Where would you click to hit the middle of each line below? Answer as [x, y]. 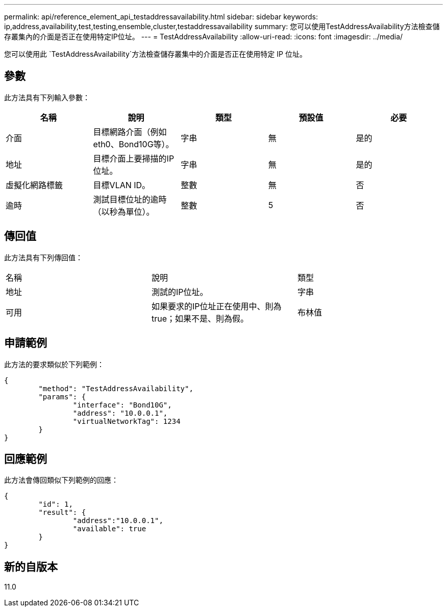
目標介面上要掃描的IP [134, 158]
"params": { [62, 397]
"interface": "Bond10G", [122, 405]
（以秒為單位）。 [124, 211]
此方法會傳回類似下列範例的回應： [61, 480]
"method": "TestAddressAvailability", [116, 388]
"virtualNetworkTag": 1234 [127, 421]
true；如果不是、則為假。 [200, 318]
